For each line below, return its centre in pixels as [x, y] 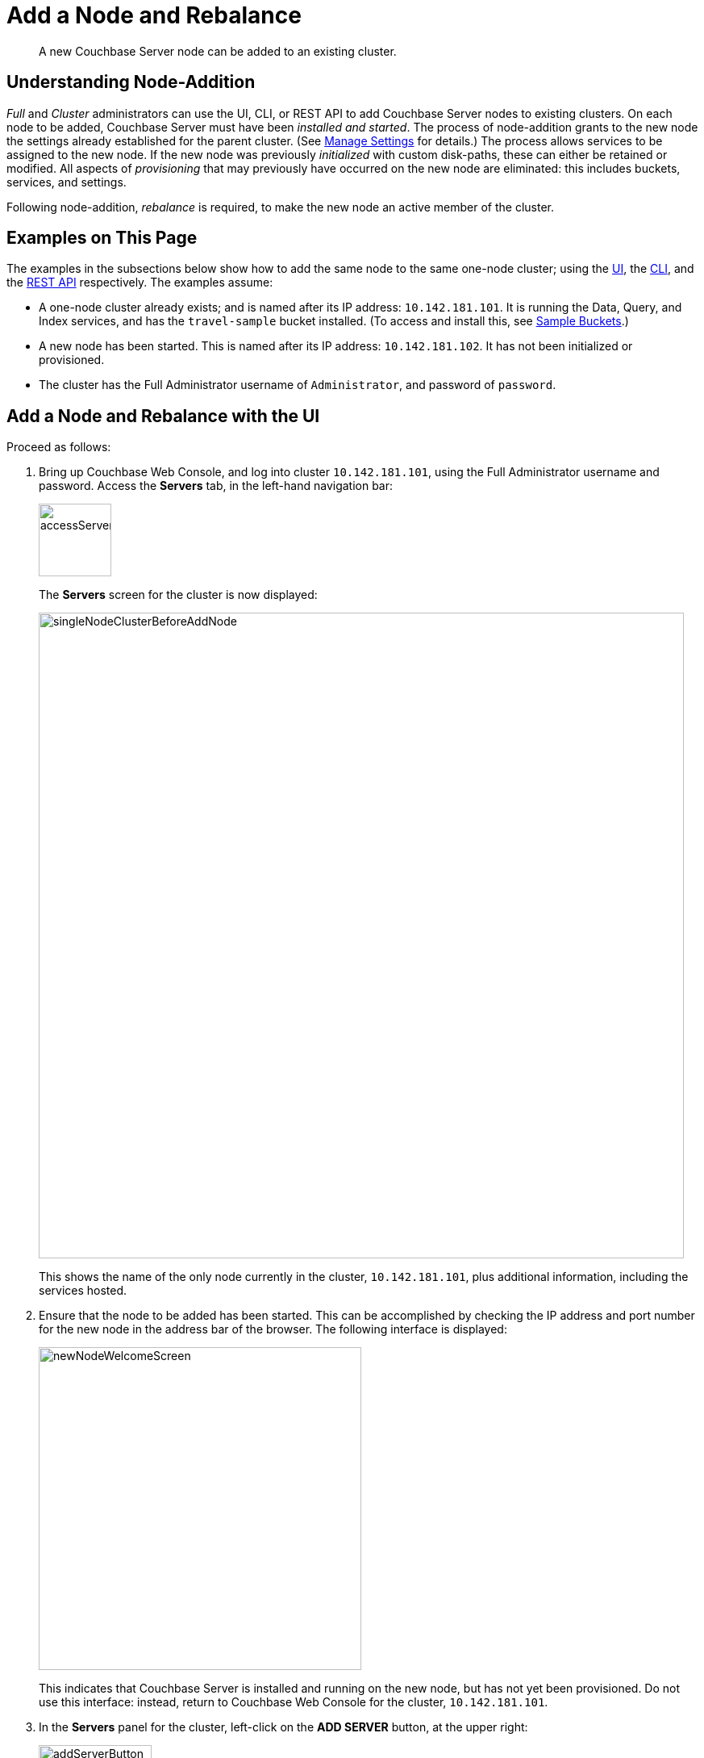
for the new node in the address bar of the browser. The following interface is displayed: [273, 1329]
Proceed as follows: [59, 447]
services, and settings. [67, 182]
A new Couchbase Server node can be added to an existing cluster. [218, 51]
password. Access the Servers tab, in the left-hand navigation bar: [216, 486]
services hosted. [83, 1291]
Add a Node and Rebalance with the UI [163, 416]
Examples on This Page [102, 238]
